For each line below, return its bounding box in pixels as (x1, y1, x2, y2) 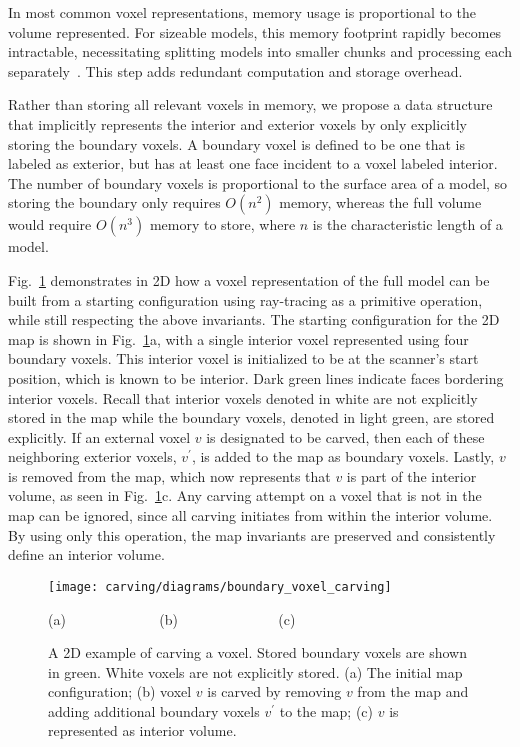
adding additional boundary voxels (48, 700, 260, 721)
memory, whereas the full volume (279, 192, 482, 213)
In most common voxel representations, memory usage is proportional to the (8, 2, 476, 22)
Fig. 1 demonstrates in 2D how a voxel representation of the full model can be (8, 269, 490, 290)
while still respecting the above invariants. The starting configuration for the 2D (8, 309, 500, 330)
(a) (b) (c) (48, 608, 296, 629)
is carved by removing (207, 681, 342, 702)
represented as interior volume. (48, 720, 237, 741)
